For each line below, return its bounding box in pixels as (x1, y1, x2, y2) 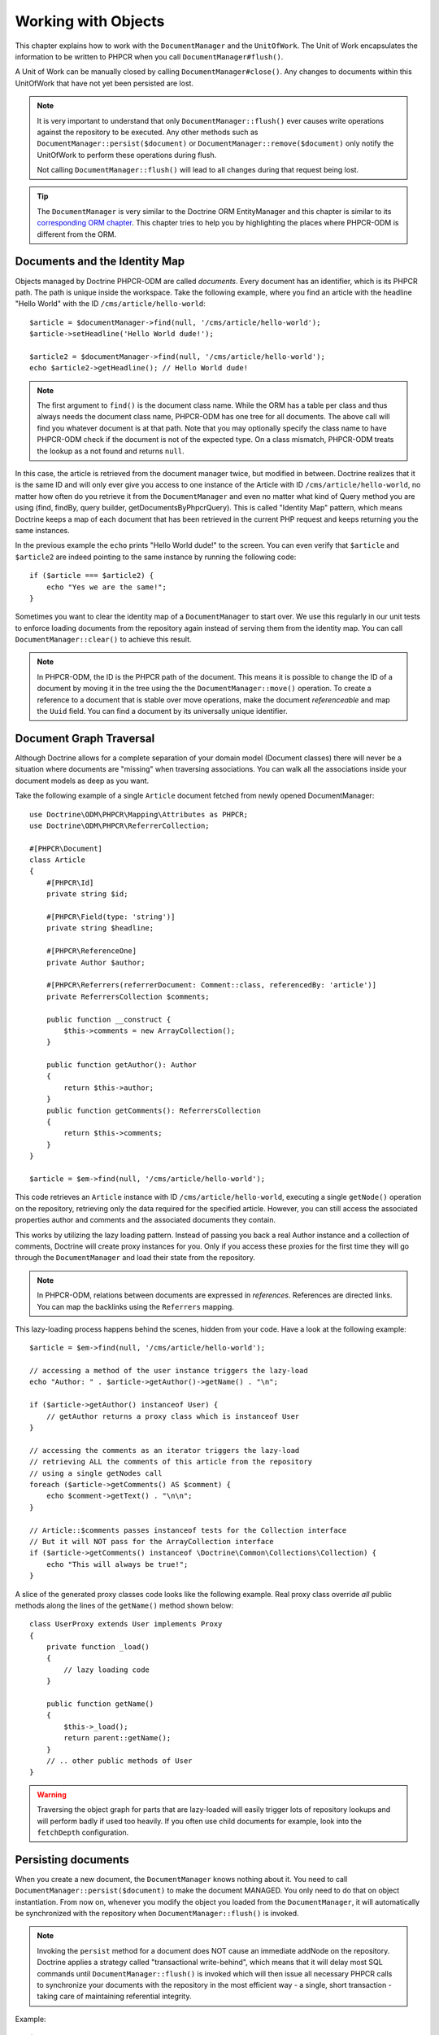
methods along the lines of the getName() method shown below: (15, 1600, 234, 1610)
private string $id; (46, 890, 128, 899)
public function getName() (46, 1700, 154, 1709)
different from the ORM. (37, 229, 117, 239)
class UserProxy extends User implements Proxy (29, 1620, 223, 1629)
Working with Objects (15, 12, 165, 30)
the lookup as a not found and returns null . (37, 446, 185, 456)
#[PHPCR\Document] (29, 843, 103, 853)
